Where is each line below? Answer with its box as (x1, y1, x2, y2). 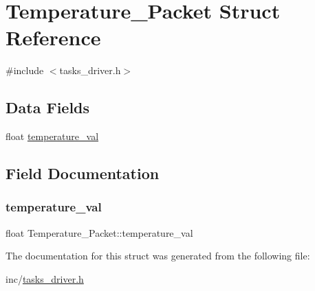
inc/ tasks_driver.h (6, 271, 84, 286)
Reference (6, 23, 101, 51)
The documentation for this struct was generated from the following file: (6, 248, 310, 263)
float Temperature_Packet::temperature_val (6, 225, 193, 240)
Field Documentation (6, 163, 160, 184)
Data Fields (6, 97, 90, 118)
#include (6, 63, 44, 78)
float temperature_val (6, 129, 99, 143)
